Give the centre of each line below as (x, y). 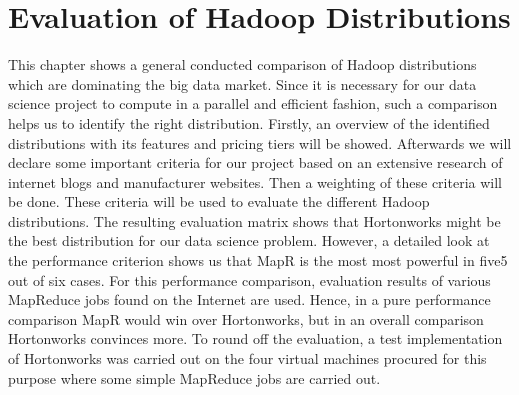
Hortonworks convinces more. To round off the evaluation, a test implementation (255, 338)
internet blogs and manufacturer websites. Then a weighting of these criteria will (255, 181)
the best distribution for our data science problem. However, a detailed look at (249, 240)
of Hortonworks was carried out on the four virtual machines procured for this (247, 358)
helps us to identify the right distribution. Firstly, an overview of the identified (249, 122)
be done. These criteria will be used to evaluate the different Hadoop (219, 201)
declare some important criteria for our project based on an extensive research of (255, 162)
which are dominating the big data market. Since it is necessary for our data (242, 83)
